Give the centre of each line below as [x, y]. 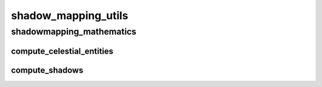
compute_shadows [47, 70]
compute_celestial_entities [62, 51]
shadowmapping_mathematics [74, 32]
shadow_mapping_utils [69, 15]
